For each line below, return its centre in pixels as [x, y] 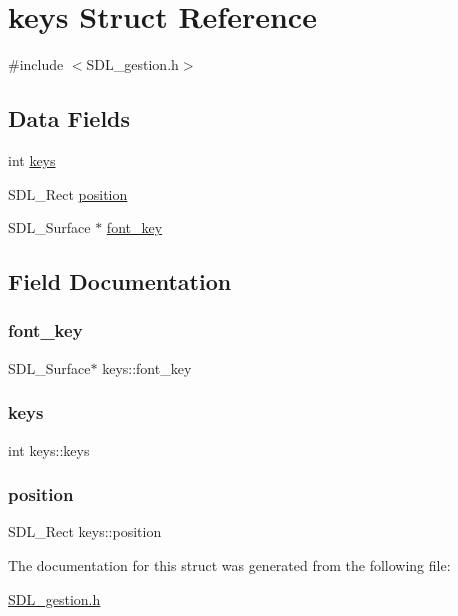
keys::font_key [147, 367]
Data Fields [69, 118]
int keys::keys [49, 449]
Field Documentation [120, 281]
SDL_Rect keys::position [85, 531]
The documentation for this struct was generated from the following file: [229, 564]
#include [36, 64]
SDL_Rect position [68, 193]
